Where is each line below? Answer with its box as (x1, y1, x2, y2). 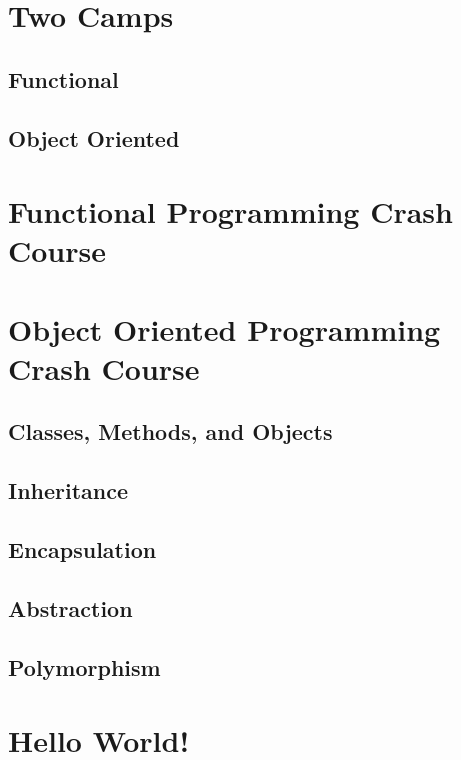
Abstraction (8, 592, 133, 623)
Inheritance (8, 475, 129, 506)
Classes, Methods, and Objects (8, 416, 333, 447)
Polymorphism (8, 651, 161, 682)
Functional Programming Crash (8, 191, 453, 232)
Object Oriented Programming (8, 308, 441, 349)
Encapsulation (8, 534, 157, 565)
